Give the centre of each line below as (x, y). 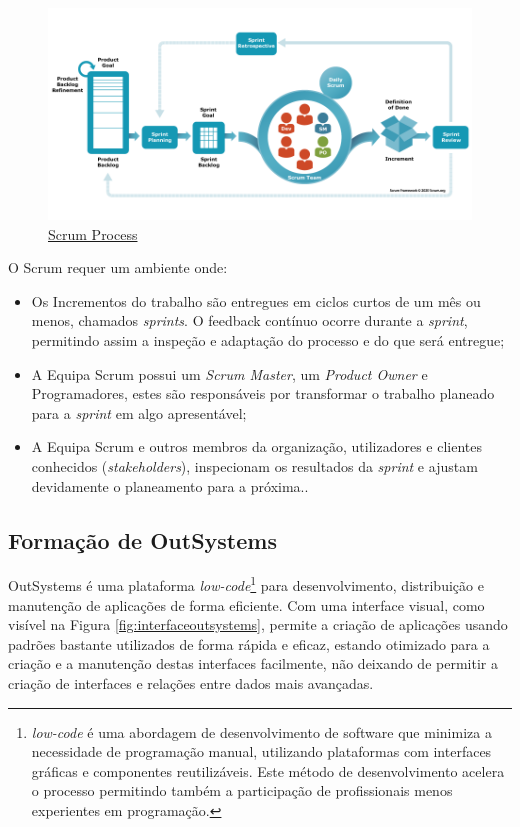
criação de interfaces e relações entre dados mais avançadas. (191, 682)
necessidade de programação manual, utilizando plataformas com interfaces (261, 751)
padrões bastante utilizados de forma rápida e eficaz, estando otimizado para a (249, 643)
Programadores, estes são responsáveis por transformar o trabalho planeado (263, 393)
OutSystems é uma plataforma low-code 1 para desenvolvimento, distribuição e (246, 583)
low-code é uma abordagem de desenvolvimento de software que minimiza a (261, 731)
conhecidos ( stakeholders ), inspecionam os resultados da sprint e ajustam (254, 465)
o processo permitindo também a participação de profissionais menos (242, 790)
